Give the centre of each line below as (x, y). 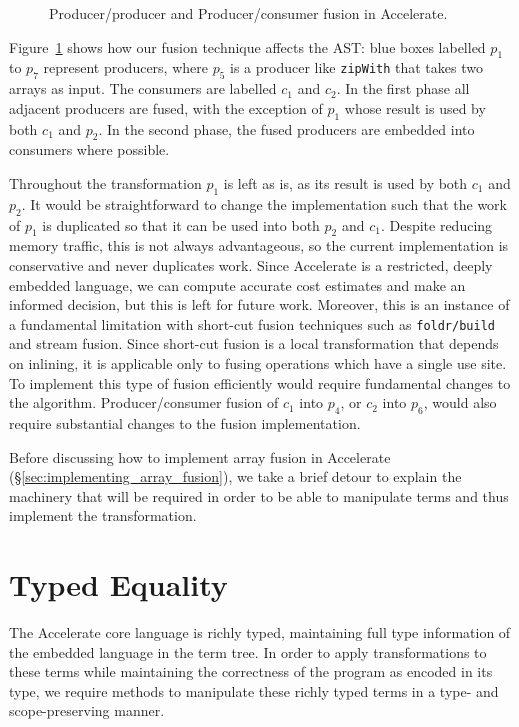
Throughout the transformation (105, 182)
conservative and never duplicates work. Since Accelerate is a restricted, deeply (251, 264)
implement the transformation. (103, 515)
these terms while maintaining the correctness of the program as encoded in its (251, 671)
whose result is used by (415, 107)
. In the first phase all (403, 88)
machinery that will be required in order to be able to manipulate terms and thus (259, 495)
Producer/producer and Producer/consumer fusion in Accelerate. (248, 13)
